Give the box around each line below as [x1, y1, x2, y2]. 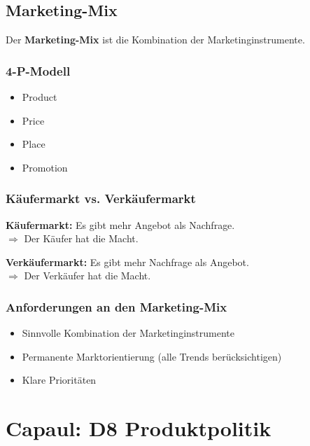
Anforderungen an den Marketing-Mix [6, 298, 227, 315]
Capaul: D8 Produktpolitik [6, 414, 272, 442]
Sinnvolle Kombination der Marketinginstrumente [22, 326, 234, 340]
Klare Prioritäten [22, 372, 97, 387]
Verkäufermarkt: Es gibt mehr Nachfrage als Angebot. [6, 254, 249, 269]
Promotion [22, 160, 68, 174]
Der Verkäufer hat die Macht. [24, 268, 151, 283]
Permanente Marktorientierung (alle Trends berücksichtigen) [22, 349, 282, 363]
